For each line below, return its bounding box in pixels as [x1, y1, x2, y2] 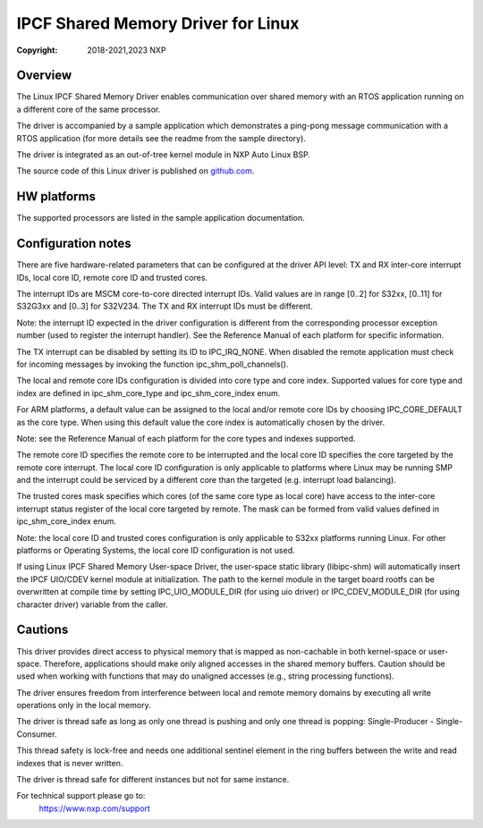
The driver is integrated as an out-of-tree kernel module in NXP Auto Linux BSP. [16, 149, 310, 160]
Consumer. [16, 729, 57, 739]
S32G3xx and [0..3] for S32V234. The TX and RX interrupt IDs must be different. [16, 300, 313, 312]
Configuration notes [16, 236, 131, 251]
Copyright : [16, 45, 58, 55]
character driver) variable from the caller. [16, 599, 169, 610]
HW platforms [16, 189, 97, 205]
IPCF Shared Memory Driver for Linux [16, 13, 300, 33]
